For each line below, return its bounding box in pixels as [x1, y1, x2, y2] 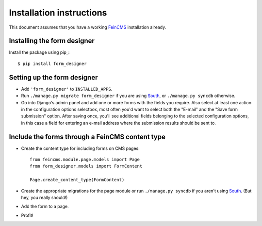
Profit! [21, 212, 33, 218]
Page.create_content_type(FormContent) [30, 177, 125, 183]
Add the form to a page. [21, 204, 69, 210]
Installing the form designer [9, 37, 95, 45]
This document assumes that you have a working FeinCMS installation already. [9, 24, 166, 30]
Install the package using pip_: [9, 49, 70, 55]
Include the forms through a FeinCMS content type [9, 132, 166, 141]
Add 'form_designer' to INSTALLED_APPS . [21, 86, 113, 92]
